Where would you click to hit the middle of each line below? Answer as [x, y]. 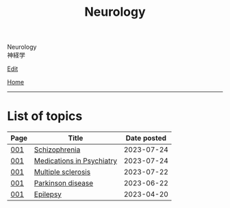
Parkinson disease [64, 183]
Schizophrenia [57, 150]
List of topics [45, 116]
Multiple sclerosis [62, 172]
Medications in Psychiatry [76, 161]
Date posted [146, 138]
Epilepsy [48, 194]
